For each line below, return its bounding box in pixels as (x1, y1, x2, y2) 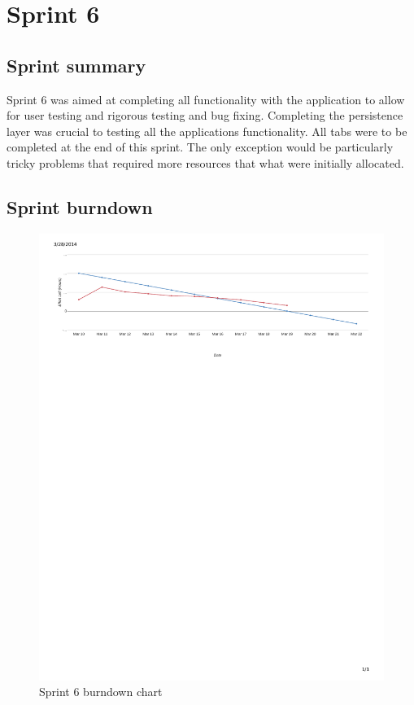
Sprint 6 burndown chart (39, 683, 163, 700)
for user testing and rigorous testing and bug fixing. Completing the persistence (7, 107, 403, 124)
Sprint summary (7, 52, 146, 77)
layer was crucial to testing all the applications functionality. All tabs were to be (7, 122, 407, 139)
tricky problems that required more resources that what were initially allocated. (7, 154, 404, 171)
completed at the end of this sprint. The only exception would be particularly (7, 138, 394, 155)
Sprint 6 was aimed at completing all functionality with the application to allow (7, 90, 405, 107)
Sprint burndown (7, 194, 153, 219)
